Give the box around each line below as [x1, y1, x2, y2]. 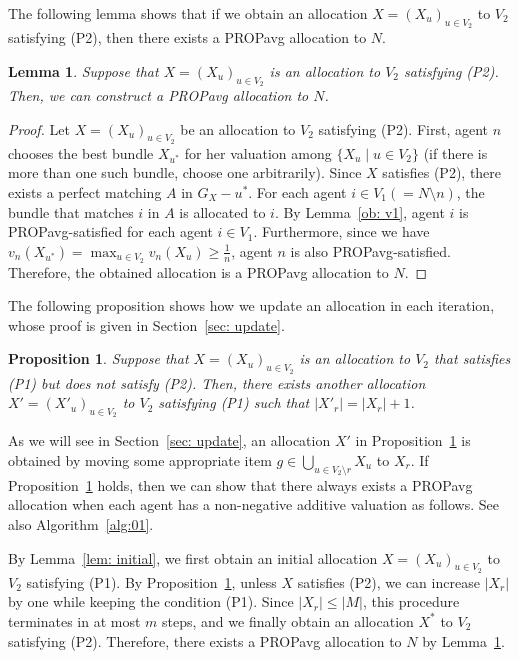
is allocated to [179, 201, 266, 222]
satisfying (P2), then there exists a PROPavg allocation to [8, 27, 367, 48]
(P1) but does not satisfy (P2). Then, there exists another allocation [8, 372, 426, 393]
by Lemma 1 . [422, 630, 505, 651]
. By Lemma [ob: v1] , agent [274, 201, 445, 222]
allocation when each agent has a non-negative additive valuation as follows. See [8, 494, 499, 515]
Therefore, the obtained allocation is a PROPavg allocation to [8, 261, 389, 282]
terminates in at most [8, 610, 141, 631]
